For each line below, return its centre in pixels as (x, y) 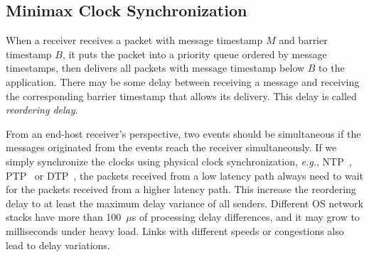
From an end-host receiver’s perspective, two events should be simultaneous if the (183, 133)
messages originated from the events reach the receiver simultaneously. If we (171, 147)
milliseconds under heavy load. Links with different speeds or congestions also (175, 230)
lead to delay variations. (58, 245)
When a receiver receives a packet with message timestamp (134, 40)
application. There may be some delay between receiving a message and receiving (183, 81)
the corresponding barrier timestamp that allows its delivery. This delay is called (181, 95)
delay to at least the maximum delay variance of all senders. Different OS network (184, 203)
